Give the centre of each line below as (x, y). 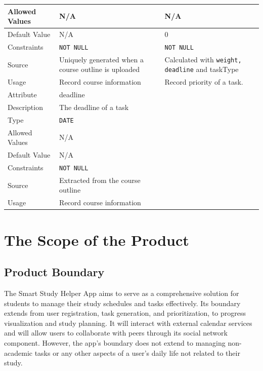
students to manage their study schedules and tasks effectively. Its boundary (122, 303)
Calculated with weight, (203, 59)
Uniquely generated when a (101, 59)
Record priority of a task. (204, 82)
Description (25, 107)
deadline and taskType (202, 69)
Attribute (22, 95)
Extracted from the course (100, 180)
